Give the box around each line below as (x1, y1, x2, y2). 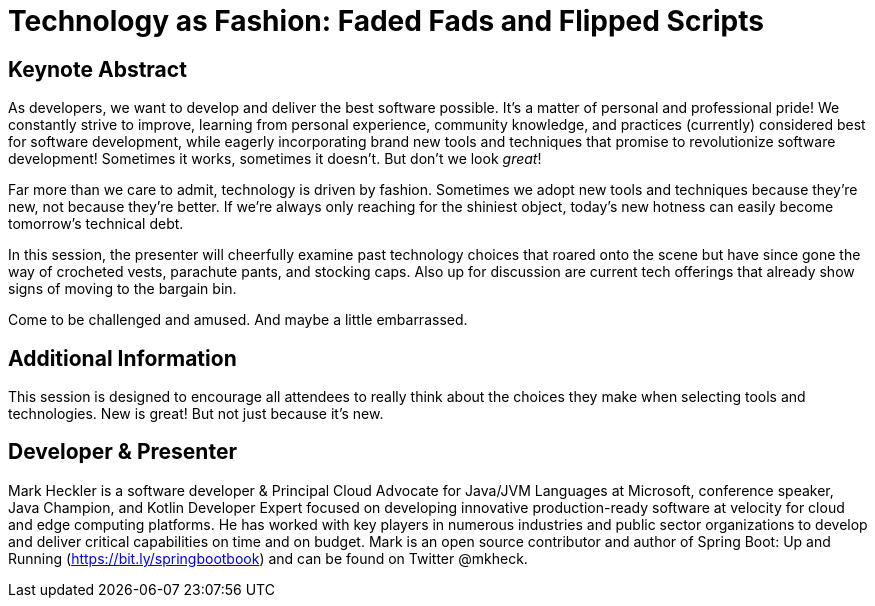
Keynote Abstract (8, 56, 187, 82)
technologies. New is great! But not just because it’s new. (8, 405, 384, 423)
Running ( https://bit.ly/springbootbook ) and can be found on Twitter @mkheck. (8, 549, 528, 567)
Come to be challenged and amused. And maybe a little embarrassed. (8, 311, 468, 329)
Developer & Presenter (8, 439, 237, 465)
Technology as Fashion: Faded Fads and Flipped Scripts (8, 4, 764, 38)
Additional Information (8, 345, 237, 371)
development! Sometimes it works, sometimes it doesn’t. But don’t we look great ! (8, 150, 542, 168)
